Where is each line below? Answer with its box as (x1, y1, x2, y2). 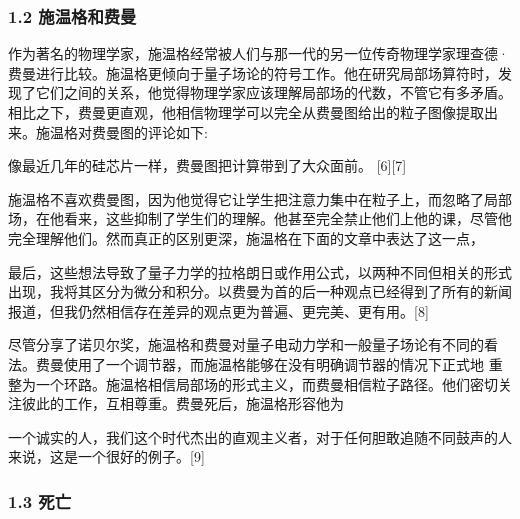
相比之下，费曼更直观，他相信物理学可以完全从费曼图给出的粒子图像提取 (8, 102, 484, 122)
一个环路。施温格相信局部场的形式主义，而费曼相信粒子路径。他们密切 (35, 373, 498, 394)
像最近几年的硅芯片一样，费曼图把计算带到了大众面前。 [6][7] (8, 155, 407, 176)
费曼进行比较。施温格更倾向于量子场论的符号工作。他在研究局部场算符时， (8, 62, 498, 83)
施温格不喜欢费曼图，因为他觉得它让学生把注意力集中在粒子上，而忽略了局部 (8, 188, 512, 209)
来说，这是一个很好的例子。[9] (8, 446, 205, 467)
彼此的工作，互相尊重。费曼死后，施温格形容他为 (21, 393, 344, 414)
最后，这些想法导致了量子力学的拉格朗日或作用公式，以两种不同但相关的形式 (8, 261, 512, 282)
